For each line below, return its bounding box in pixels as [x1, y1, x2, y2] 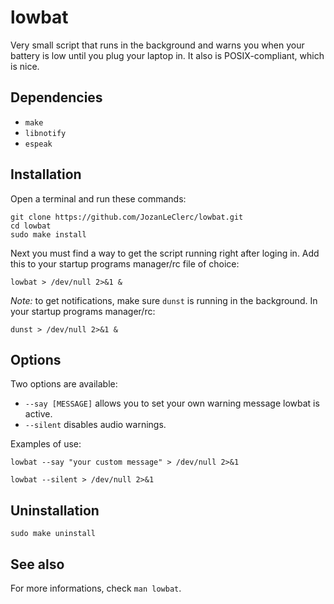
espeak [24, 139, 53, 149]
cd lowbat [10, 221, 52, 231]
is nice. [10, 60, 40, 72]
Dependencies [10, 89, 103, 106]
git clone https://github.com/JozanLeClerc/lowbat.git [10, 212, 244, 222]
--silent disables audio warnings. [24, 419, 167, 431]
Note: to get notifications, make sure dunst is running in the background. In [10, 294, 318, 306]
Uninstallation [10, 502, 100, 519]
